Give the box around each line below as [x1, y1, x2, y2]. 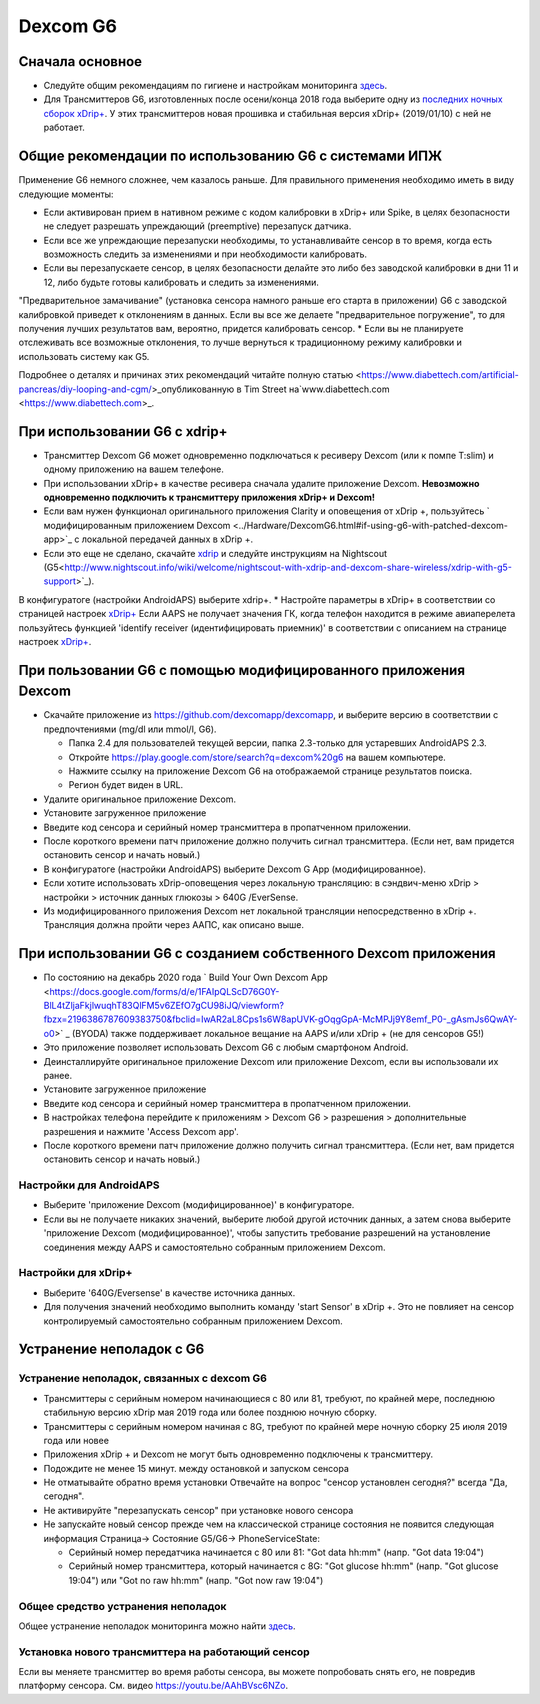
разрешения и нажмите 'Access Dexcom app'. [43, 1125, 239, 1137]
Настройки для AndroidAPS [18, 1178, 160, 1192]
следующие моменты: [18, 188, 114, 200]
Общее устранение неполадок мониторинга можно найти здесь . [18, 1620, 296, 1632]
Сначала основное [18, 53, 143, 70]
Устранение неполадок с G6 [18, 1341, 205, 1358]
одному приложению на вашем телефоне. [43, 463, 224, 475]
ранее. [43, 1069, 73, 1081]
